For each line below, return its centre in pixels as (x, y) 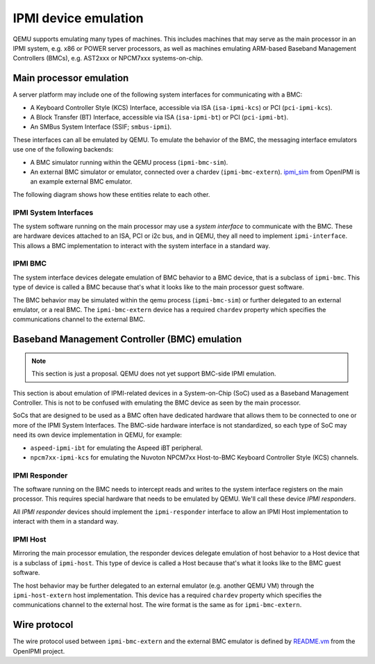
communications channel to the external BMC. (79, 319)
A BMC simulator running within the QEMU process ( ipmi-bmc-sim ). (129, 162)
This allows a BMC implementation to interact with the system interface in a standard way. (142, 245)
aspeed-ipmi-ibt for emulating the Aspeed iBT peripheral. (116, 448)
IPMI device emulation (78, 18)
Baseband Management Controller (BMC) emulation (127, 340)
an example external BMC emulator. (81, 181)
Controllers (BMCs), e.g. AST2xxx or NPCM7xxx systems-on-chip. (108, 58)
